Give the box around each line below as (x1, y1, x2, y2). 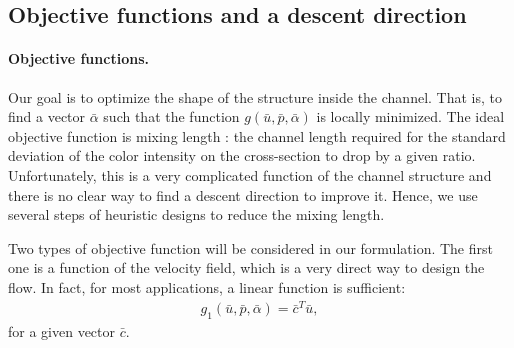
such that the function (103, 106, 240, 127)
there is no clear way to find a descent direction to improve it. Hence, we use (8, 184, 478, 205)
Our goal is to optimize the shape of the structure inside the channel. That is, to (8, 86, 502, 107)
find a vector (8, 106, 86, 127)
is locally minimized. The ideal (316, 106, 505, 127)
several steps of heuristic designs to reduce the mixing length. (8, 204, 385, 225)
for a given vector (8, 321, 116, 342)
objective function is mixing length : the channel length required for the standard (8, 125, 506, 146)
